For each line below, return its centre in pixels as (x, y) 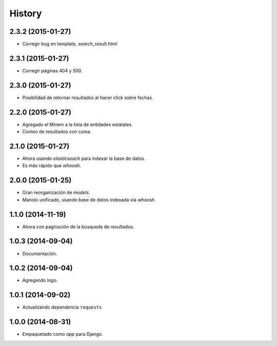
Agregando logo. (40, 280)
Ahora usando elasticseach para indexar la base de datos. (84, 158)
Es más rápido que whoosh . (52, 166)
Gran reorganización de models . (56, 193)
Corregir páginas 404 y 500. (52, 70)
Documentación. (40, 253)
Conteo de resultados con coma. (57, 132)
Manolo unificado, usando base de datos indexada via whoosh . (89, 199)
